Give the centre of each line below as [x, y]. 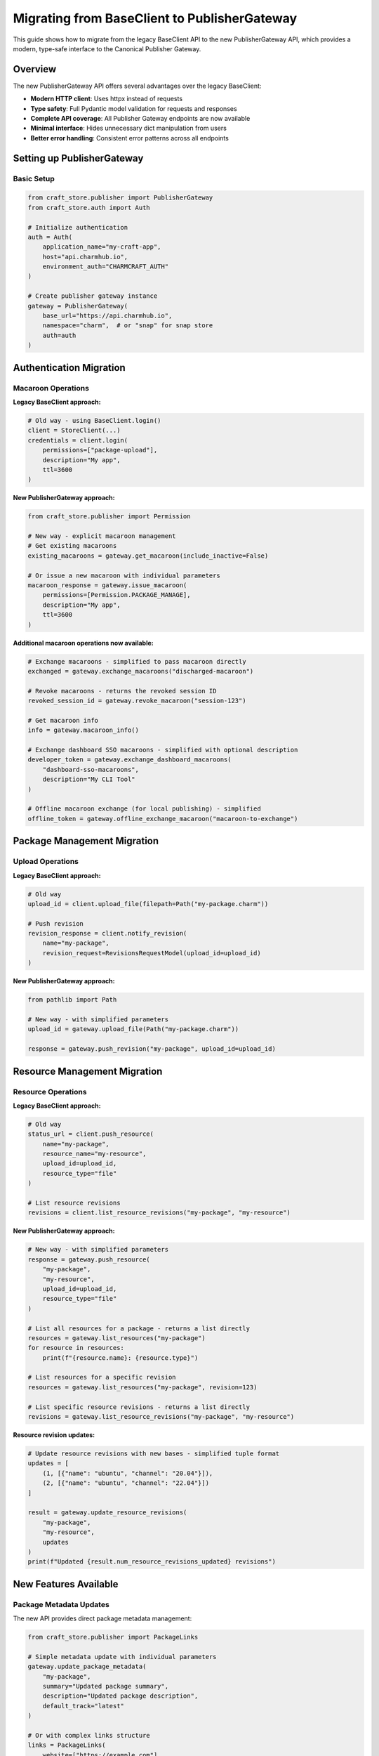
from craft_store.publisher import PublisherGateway [120, 198]
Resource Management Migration [88, 1071]
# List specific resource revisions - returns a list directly [139, 1407]
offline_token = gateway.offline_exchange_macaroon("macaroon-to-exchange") [163, 819]
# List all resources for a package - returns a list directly [139, 1328]
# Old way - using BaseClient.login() [94, 420]
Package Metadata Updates [61, 1604]
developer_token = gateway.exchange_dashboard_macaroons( [129, 760]
